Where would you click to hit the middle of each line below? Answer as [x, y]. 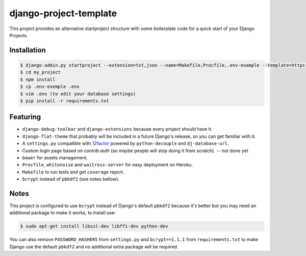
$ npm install [38, 79]
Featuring [25, 117]
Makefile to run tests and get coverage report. [73, 172]
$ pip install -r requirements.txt [65, 101]
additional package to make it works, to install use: [62, 213]
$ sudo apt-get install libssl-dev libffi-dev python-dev [94, 226]
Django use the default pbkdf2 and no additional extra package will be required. [94, 246]
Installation [28, 50]
